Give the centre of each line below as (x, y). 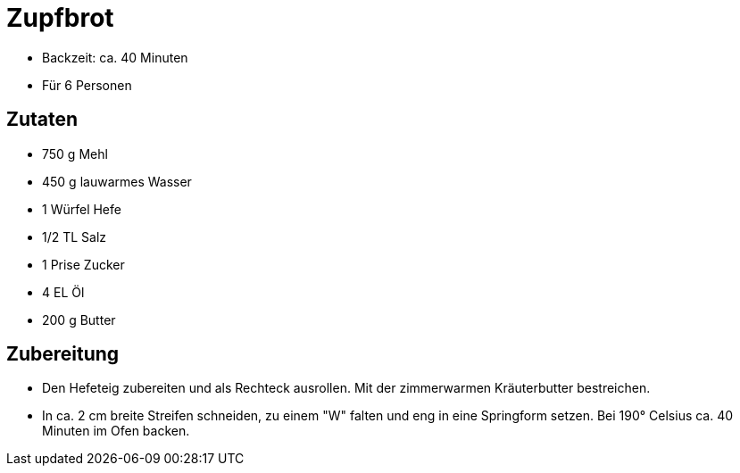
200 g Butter (79, 319)
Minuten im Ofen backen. (116, 431)
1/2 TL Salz (75, 236)
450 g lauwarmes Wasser (117, 181)
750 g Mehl (75, 154)
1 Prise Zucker (83, 264)
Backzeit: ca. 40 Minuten (115, 57)
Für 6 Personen (87, 85)
